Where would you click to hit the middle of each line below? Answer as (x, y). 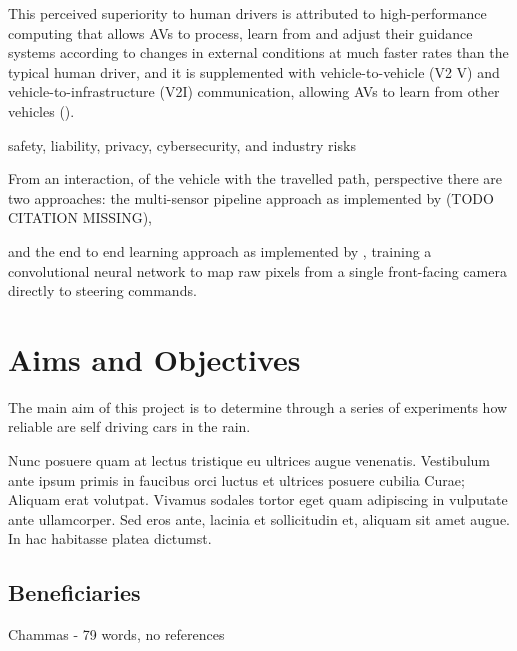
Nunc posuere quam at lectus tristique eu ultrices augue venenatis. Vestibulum (249, 460)
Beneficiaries (74, 592)
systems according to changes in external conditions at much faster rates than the (258, 52)
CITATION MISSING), (80, 217)
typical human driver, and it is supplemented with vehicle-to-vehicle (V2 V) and (254, 71)
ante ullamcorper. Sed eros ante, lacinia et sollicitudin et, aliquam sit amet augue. (259, 518)
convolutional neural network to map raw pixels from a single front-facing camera (257, 270)
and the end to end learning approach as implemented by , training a (220, 250)
